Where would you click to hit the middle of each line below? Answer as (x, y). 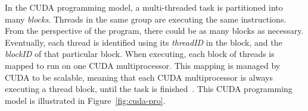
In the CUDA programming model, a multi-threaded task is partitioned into (144, 7)
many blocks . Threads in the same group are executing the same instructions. (146, 19)
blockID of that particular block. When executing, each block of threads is (140, 54)
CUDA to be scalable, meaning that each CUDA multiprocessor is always (139, 77)
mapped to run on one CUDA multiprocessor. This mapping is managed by (143, 65)
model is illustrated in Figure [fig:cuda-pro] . (85, 100)
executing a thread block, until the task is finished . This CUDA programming (149, 89)
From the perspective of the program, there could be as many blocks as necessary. (154, 31)
